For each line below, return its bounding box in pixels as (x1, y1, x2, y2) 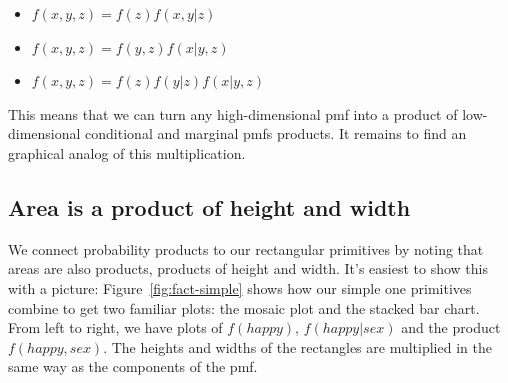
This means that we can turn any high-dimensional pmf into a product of (8, 103, 458, 124)
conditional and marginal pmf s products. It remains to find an (85, 123, 467, 144)
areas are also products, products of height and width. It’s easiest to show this (8, 258, 488, 279)
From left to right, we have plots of (8, 317, 223, 338)
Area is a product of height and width (8, 191, 411, 222)
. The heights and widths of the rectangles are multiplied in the (103, 336, 492, 357)
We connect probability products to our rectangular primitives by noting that (8, 238, 484, 259)
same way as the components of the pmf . (8, 356, 258, 377)
